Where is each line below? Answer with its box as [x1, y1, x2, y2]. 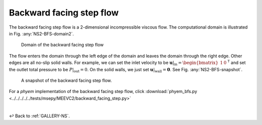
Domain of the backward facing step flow [21, 42, 104, 48]
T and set [227, 59, 246, 65]
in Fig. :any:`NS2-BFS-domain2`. [9, 31, 74, 36]
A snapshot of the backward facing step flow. [21, 78, 112, 83]
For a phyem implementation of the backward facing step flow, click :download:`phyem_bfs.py [9, 89, 197, 94]
